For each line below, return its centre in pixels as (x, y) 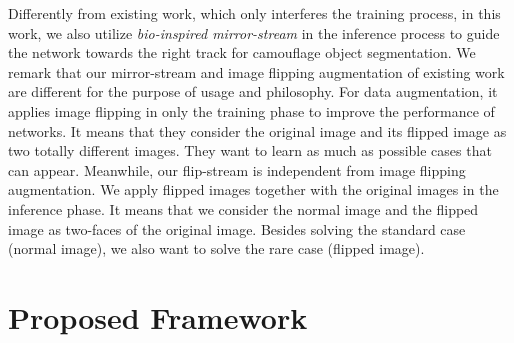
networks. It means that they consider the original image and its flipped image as (257, 130)
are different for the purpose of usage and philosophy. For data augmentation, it (253, 91)
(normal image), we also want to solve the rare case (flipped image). (216, 248)
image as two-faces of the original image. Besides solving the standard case (237, 228)
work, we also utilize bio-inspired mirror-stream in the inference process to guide (254, 32)
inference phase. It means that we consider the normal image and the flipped (243, 208)
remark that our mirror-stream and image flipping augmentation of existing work (256, 71)
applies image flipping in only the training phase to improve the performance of (251, 110)
